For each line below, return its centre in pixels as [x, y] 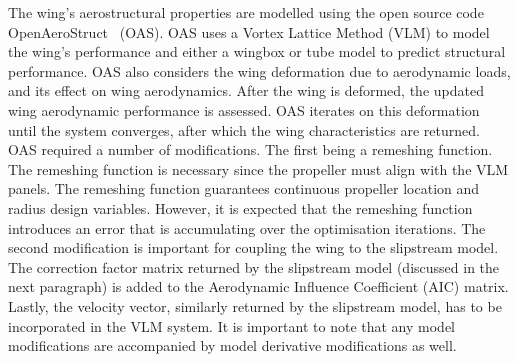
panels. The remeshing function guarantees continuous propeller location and [244, 188]
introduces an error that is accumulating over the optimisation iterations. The [247, 227]
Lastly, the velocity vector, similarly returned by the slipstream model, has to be [255, 305]
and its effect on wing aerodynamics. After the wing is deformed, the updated [246, 90]
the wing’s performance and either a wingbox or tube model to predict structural [257, 51]
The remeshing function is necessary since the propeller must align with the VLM [258, 168]
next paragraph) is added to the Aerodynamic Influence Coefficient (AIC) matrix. [258, 286]
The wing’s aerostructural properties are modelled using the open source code [246, 12]
